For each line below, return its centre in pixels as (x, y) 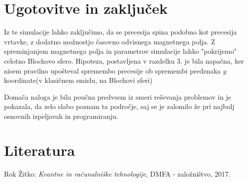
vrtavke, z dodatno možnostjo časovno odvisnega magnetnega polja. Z (110, 41)
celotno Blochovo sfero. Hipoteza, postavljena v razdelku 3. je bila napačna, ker (124, 60)
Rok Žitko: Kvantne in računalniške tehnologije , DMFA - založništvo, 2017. (117, 173)
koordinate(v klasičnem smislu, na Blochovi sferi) (78, 80)
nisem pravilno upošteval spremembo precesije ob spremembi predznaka (112, 70)
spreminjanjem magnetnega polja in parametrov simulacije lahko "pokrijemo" (120, 51)
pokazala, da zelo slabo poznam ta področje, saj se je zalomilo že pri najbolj (119, 106)
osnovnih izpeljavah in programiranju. (61, 116)
